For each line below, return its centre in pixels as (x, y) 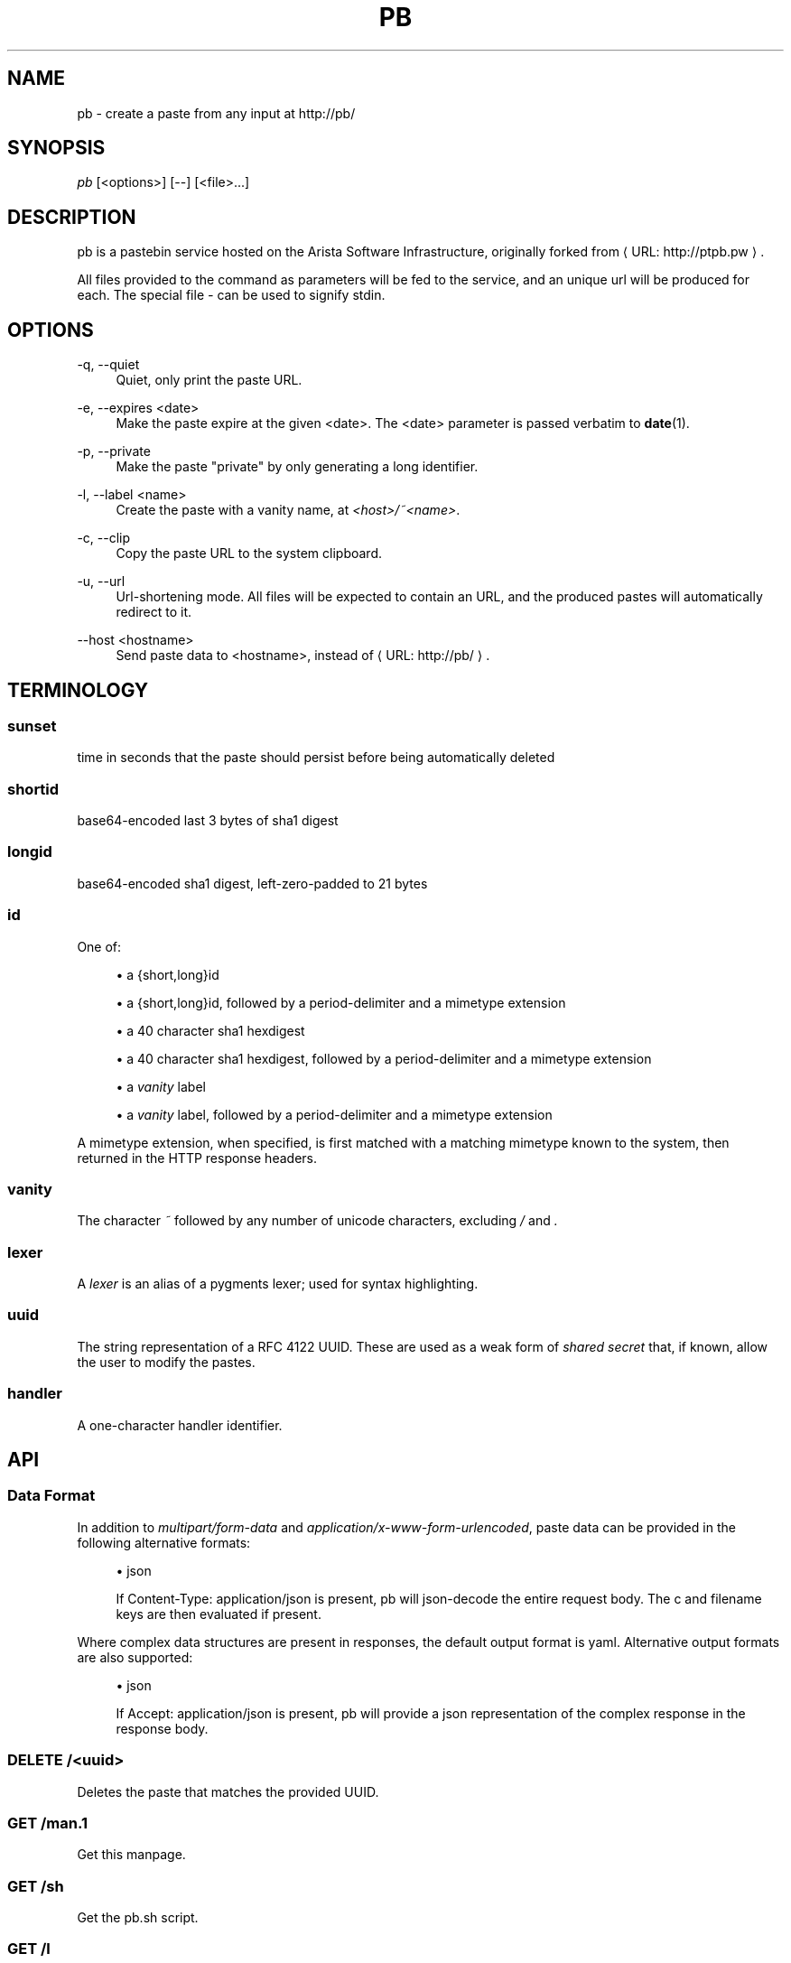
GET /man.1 (48, 1823)
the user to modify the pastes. (166, 1362)
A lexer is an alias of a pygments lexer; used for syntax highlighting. (278, 1284)
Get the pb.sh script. (138, 1918)
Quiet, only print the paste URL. (209, 380)
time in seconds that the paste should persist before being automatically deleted (316, 758)
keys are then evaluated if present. (219, 1614)
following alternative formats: (164, 1542)
